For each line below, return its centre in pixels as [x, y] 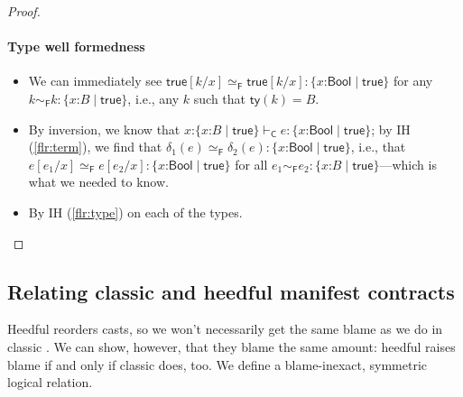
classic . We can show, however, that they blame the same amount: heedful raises [231, 346]
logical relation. [50, 382]
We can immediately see [95, 81]
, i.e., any [153, 98]
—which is [408, 164]
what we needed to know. [98, 182]
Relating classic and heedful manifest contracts [231, 291]
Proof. [24, 11]
